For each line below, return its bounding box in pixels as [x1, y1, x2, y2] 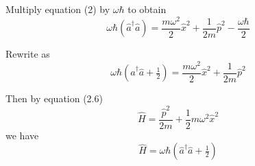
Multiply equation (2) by [5, 2, 110, 16]
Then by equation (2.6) [5, 91, 103, 106]
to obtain [127, 2, 167, 16]
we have [5, 128, 39, 142]
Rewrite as [5, 47, 50, 61]
